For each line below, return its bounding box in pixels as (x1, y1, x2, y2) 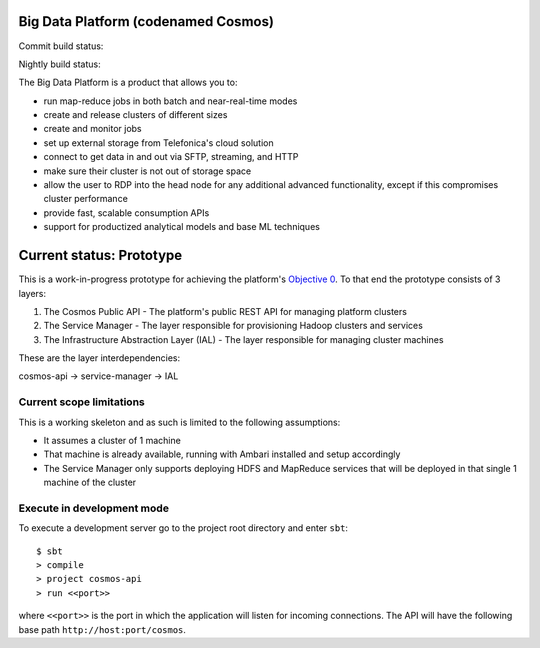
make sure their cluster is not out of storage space (43, 165, 252, 177)
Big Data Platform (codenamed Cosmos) (18, 13, 275, 30)
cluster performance (43, 193, 129, 205)
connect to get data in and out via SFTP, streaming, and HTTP (43, 151, 299, 163)
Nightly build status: (18, 58, 101, 70)
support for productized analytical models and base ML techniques (43, 221, 320, 233)
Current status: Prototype (18, 247, 183, 264)
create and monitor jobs (43, 123, 142, 135)
